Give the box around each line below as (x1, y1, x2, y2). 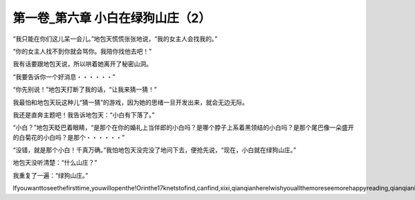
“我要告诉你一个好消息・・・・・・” (12, 73, 116, 81)
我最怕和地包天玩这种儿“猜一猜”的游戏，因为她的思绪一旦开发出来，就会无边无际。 (12, 98, 249, 107)
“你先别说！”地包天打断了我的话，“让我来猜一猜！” (12, 85, 157, 93)
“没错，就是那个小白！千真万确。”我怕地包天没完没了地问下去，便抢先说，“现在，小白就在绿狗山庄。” (12, 146, 297, 154)
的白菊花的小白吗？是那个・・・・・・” (12, 133, 125, 141)
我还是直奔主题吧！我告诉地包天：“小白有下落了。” (12, 111, 155, 119)
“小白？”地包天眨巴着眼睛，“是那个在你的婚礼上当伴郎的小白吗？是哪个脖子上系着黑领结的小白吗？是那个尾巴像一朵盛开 (12, 123, 354, 131)
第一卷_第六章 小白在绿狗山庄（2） (12, 10, 211, 26)
